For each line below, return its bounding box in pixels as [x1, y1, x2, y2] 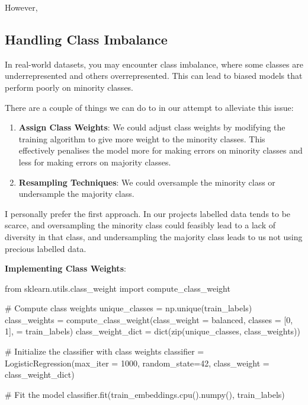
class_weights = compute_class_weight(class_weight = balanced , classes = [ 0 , [5, 313, 293, 326]
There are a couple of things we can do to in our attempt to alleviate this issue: [5, 101, 294, 113]
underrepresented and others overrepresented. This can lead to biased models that [5, 69, 303, 82]
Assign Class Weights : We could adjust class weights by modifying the [18, 121, 285, 133]
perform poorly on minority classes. [5, 81, 134, 93]
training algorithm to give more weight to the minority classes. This [18, 132, 265, 145]
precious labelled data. [5, 242, 86, 254]
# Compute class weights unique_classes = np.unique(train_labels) [5, 302, 252, 314]
